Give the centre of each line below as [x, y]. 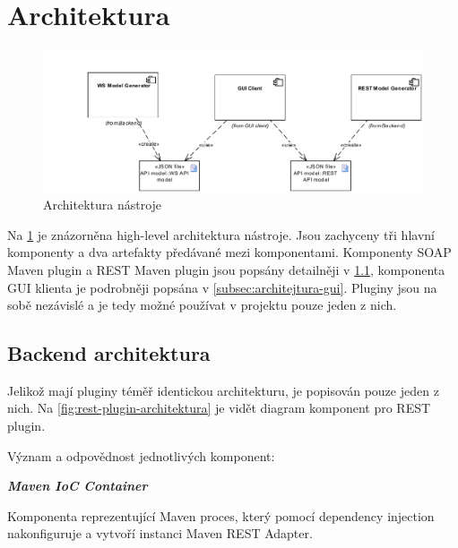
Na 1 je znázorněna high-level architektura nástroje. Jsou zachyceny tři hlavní [221, 234]
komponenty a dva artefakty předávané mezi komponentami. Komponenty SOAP [229, 252]
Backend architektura [109, 353]
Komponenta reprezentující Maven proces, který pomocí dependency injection [221, 515]
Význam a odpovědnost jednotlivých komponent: [141, 455]
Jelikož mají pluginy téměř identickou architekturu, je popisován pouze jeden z [223, 390]
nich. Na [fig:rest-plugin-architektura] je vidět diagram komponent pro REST [219, 408]
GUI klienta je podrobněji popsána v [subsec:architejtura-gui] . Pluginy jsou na [222, 287]
